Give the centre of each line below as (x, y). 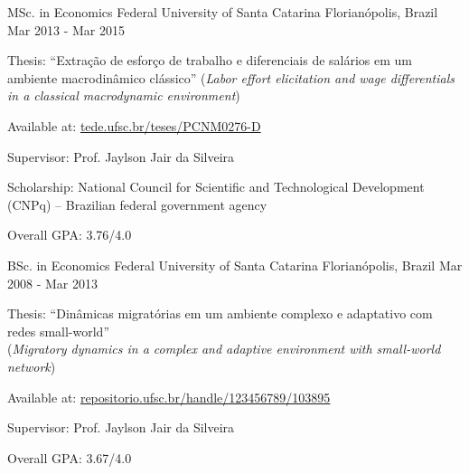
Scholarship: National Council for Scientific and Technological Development (216, 187)
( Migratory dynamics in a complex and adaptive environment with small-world (224, 349)
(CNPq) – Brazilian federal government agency (137, 204)
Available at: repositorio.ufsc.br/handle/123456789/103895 (169, 397)
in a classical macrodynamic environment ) (124, 95)
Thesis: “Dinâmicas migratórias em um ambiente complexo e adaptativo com (220, 313)
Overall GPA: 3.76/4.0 (70, 235)
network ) (32, 366)
